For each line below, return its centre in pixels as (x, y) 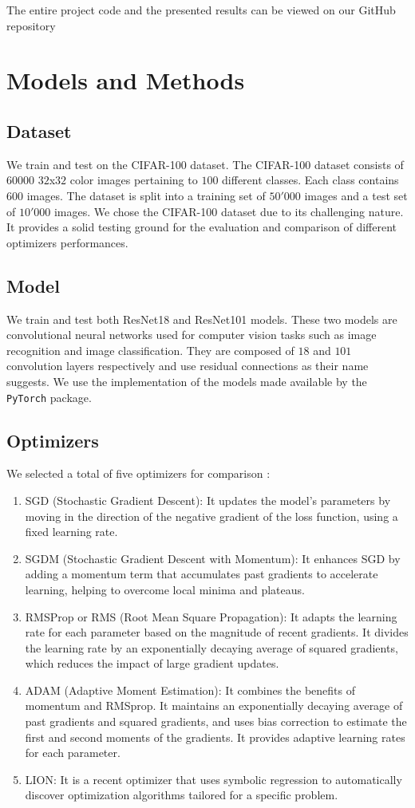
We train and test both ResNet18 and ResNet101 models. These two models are (202, 319)
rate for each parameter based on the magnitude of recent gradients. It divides (217, 632)
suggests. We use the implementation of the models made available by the (187, 381)
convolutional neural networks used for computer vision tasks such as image (192, 335)
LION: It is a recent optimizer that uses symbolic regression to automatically (213, 779)
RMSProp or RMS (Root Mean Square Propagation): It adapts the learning (211, 616)
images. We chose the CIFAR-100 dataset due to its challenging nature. (229, 211)
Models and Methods (126, 80)
